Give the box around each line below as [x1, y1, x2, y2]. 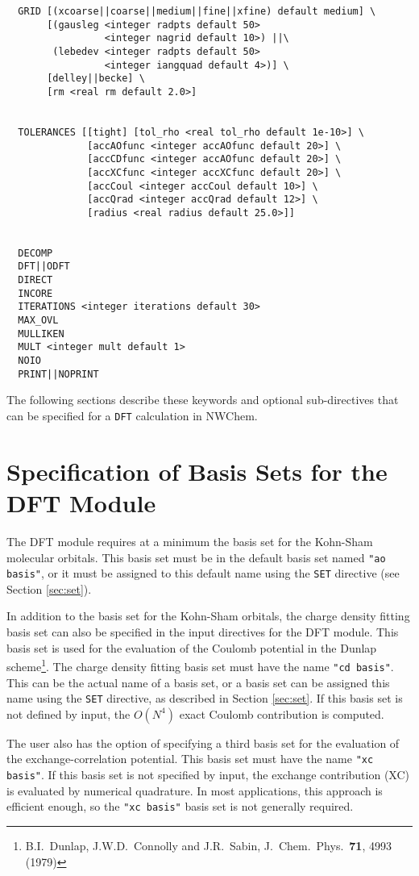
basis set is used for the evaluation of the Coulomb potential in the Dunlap [6, 639, 377, 656]
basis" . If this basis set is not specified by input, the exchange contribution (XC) [6, 766, 410, 783]
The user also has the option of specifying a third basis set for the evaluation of [6, 734, 400, 751]
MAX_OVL [18, 315, 59, 327]
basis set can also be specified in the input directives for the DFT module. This [6, 624, 399, 640]
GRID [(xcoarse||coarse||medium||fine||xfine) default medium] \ [18, 6, 376, 17]
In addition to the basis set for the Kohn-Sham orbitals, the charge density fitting [6, 607, 410, 624]
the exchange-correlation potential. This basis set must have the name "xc [6, 750, 374, 767]
